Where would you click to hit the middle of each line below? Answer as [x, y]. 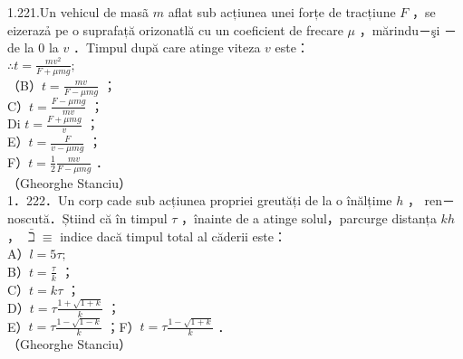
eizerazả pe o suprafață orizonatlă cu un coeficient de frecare [175, 29]
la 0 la [41, 47]
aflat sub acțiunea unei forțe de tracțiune [282, 12]
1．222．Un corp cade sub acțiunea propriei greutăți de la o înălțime [200, 200]
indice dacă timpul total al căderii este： [173, 236]
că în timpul [133, 218]
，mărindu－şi [400, 29]
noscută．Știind [52, 218]
